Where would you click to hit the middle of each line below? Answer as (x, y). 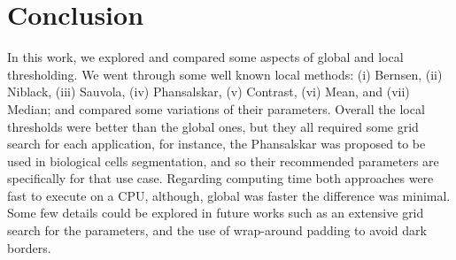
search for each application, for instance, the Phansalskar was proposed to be (216, 144)
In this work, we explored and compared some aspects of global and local (205, 57)
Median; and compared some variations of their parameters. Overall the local (216, 108)
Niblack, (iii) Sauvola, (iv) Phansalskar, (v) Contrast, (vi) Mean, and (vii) (209, 92)
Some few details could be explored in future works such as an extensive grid (216, 213)
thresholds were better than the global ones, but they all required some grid (213, 126)
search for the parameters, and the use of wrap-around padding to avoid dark (217, 230)
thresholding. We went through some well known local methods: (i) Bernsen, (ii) (225, 74)
